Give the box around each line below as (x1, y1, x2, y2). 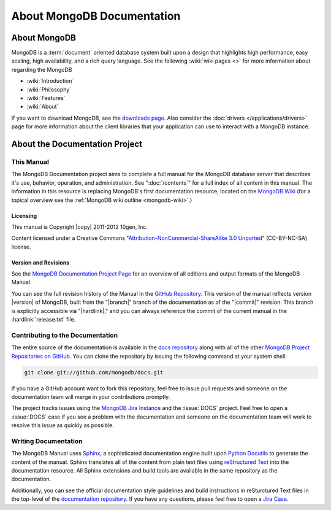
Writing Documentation (11, 436, 83, 445)
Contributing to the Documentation (11, 331, 118, 339)
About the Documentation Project (11, 139, 143, 149)
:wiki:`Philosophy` (26, 86, 72, 93)
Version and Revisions (11, 258, 70, 266)
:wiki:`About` (26, 103, 59, 110)
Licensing (11, 212, 37, 219)
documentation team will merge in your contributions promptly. (11, 393, 170, 400)
